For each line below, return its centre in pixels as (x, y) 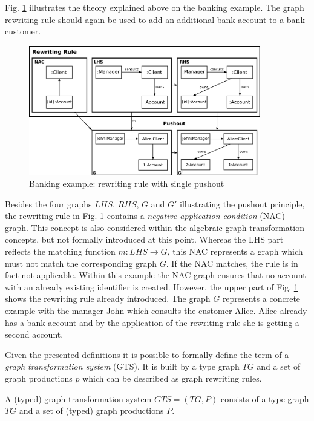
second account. (34, 334)
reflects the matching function (60, 251)
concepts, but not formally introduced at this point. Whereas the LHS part (144, 239)
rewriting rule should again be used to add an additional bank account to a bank (155, 19)
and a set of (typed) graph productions (91, 410)
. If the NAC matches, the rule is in (232, 263)
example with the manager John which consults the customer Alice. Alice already (156, 311)
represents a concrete (261, 299)
